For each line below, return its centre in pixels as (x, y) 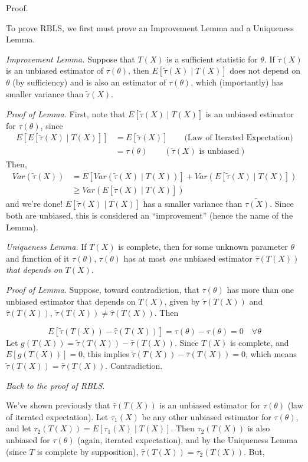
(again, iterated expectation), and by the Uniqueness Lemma (188, 440)
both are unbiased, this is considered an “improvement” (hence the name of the (150, 215)
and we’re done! (35, 204)
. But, (254, 451)
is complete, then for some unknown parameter (203, 247)
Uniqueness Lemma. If (46, 247)
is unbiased (219, 152)
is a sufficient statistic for (212, 59)
